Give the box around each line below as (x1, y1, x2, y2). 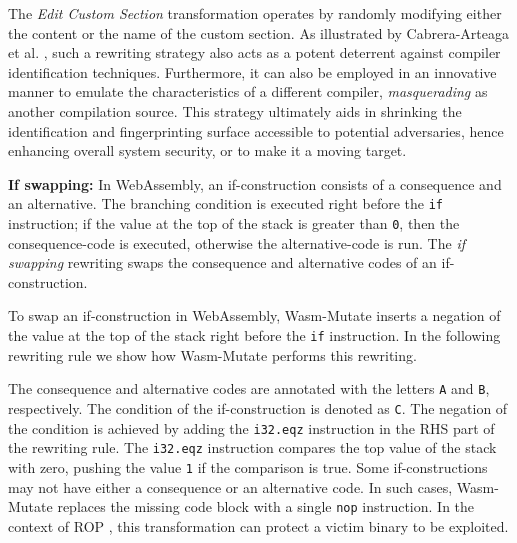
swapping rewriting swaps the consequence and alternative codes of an (8, 252, 437, 273)
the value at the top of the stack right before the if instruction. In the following (8, 325, 501, 346)
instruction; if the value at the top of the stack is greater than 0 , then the (8, 213, 460, 233)
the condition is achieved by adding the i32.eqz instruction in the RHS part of (8, 417, 495, 438)
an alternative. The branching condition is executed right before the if (8, 193, 443, 214)
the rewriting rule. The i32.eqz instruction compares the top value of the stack (8, 437, 497, 458)
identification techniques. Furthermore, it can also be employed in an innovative (8, 61, 497, 82)
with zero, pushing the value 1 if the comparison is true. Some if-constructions (8, 456, 488, 477)
